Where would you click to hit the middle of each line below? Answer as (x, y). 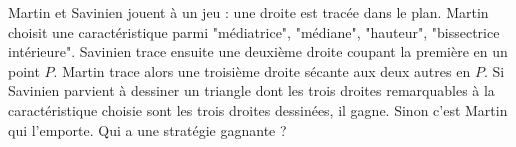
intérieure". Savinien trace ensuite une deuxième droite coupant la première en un (258, 51)
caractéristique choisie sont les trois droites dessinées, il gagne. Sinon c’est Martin (258, 109)
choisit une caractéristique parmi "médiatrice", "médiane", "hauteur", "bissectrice (254, 31)
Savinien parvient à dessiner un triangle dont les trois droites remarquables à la (251, 90)
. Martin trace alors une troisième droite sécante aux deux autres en (262, 70)
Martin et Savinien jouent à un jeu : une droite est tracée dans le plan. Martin (248, 12)
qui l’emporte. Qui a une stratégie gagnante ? (147, 129)
